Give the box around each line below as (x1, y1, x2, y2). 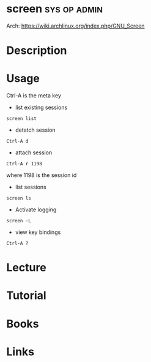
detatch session (15, 126, 56, 134)
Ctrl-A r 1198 (6, 161, 43, 167)
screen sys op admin (6, 2, 103, 16)
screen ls (6, 195, 32, 202)
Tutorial (6, 288, 47, 303)
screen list (6, 116, 37, 122)
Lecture (6, 261, 47, 274)
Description (6, 43, 67, 58)
